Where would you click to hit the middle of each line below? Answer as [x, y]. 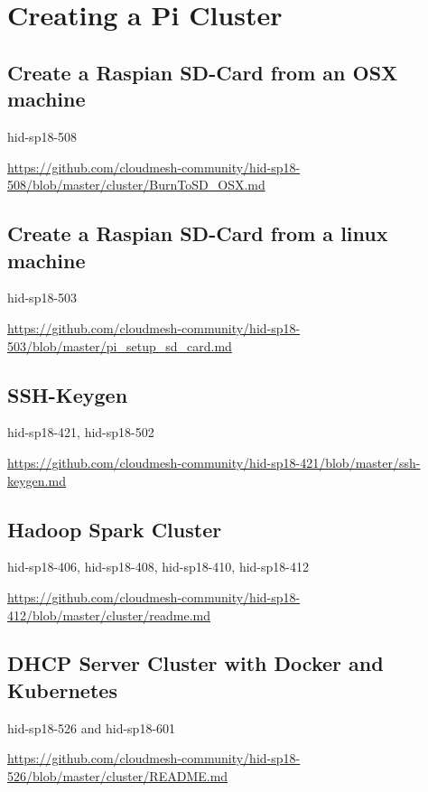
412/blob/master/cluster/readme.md [109, 615]
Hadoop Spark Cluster [115, 529]
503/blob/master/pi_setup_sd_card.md [120, 345]
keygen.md [37, 480]
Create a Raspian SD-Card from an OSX [203, 72]
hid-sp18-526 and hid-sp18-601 [92, 727]
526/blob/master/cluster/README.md [118, 775]
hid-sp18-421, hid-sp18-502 [81, 432]
